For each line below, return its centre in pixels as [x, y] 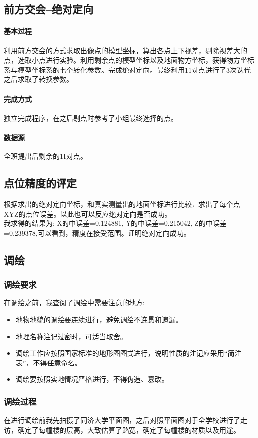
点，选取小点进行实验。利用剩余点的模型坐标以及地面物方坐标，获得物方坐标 [129, 60]
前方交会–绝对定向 [49, 9]
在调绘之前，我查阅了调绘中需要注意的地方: [74, 303]
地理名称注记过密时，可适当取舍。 [71, 336]
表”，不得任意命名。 [49, 362]
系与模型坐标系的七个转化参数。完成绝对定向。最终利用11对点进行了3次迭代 [127, 69]
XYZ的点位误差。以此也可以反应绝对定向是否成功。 [88, 213]
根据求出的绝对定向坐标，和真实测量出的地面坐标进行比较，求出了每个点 [122, 203]
